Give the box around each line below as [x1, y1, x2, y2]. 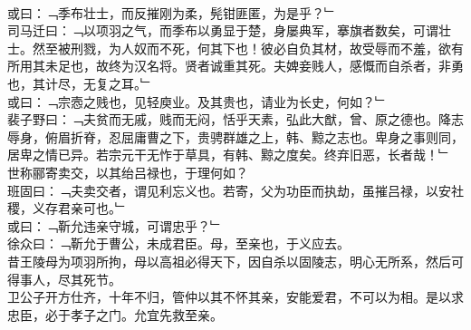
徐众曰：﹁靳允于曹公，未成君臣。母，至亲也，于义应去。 [7, 234, 350, 253]
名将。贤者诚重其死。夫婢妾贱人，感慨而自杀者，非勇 [146, 56, 464, 75]
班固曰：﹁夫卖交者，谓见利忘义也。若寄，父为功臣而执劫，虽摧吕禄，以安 [7, 180, 451, 199]
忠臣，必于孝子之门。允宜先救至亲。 [7, 305, 223, 324]
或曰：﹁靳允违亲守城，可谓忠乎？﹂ [7, 216, 223, 235]
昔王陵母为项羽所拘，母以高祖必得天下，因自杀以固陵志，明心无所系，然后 [7, 251, 451, 270]
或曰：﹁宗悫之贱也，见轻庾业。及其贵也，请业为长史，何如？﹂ [7, 92, 388, 111]
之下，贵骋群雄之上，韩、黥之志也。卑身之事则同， [159, 127, 464, 146]
